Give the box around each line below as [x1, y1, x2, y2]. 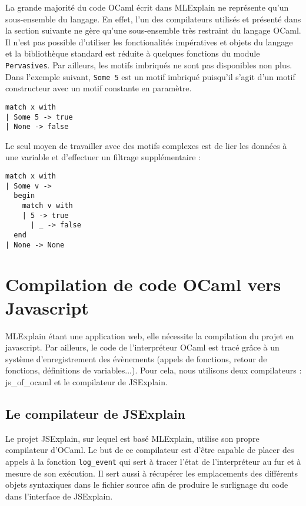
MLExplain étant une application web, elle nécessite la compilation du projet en [5, 329, 294, 342]
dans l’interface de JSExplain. [5, 490, 113, 502]
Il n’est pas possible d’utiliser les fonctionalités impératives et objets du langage [5, 35, 293, 48]
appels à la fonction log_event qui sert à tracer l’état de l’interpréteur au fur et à [5, 455, 301, 467]
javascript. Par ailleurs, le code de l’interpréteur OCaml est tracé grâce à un [5, 341, 280, 353]
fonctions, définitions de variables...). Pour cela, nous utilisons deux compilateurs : [5, 364, 302, 376]
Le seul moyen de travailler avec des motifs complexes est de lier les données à [5, 139, 287, 151]
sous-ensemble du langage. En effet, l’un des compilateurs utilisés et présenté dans [5, 12, 301, 25]
